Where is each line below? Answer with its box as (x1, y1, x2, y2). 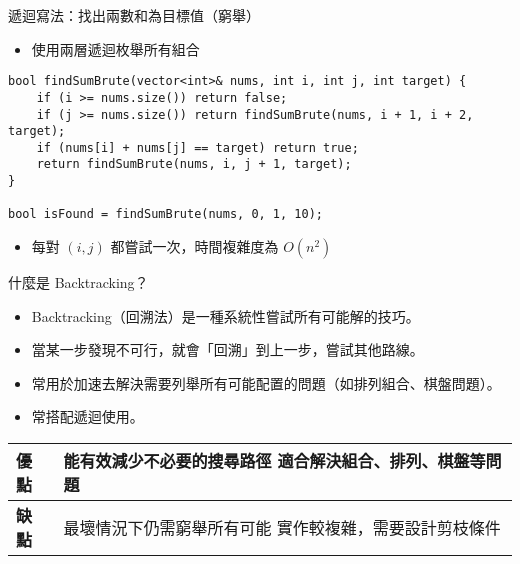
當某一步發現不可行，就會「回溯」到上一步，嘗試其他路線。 (31, 339, 424, 360)
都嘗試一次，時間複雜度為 (110, 236, 279, 257)
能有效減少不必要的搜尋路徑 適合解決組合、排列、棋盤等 (63, 449, 486, 473)
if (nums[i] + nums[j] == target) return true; (36, 140, 359, 155)
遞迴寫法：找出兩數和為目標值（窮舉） (8, 5, 260, 25)
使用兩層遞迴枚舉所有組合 (31, 38, 200, 59)
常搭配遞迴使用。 (31, 406, 144, 427)
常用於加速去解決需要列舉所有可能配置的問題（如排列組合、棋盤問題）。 (31, 372, 501, 393)
